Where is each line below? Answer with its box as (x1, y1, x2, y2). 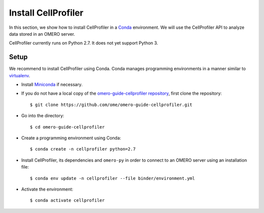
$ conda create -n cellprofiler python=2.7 (30, 147, 136, 152)
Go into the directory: (21, 113, 65, 119)
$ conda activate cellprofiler (30, 198, 105, 203)
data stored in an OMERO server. (9, 31, 75, 37)
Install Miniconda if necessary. (21, 82, 83, 87)
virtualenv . (9, 72, 30, 78)
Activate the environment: (21, 186, 73, 192)
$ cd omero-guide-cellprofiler (30, 124, 105, 129)
